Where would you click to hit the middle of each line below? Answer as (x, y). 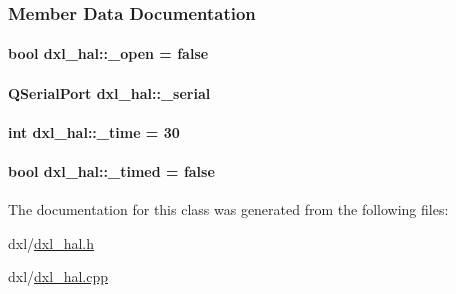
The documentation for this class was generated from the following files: (228, 209)
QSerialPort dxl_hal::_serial (109, 92)
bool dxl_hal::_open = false (108, 53)
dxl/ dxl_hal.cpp (58, 276)
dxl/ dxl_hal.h (51, 242)
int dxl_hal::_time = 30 (94, 131)
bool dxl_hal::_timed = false (111, 171)
